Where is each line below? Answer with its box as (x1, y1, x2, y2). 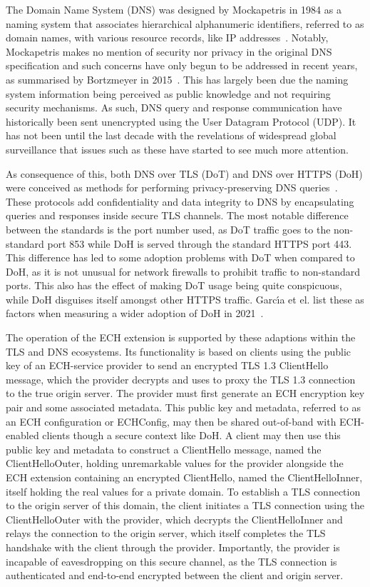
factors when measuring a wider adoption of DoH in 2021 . (6, 306, 264, 321)
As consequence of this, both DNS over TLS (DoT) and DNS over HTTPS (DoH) (6, 166, 363, 181)
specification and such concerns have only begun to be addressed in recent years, (6, 58, 358, 73)
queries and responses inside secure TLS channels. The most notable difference (6, 208, 349, 223)
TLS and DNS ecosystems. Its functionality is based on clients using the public (6, 343, 351, 358)
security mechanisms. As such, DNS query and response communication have (6, 100, 342, 115)
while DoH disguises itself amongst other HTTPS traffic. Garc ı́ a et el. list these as (6, 291, 364, 306)
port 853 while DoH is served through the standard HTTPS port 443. (47, 236, 352, 251)
